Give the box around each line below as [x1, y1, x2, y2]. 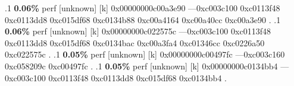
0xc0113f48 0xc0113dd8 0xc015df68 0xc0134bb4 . [48, 71, 227, 84]
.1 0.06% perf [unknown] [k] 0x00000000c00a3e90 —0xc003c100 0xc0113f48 [5, 2, 280, 14]
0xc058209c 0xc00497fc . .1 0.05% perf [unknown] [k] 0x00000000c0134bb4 [5, 59, 278, 72]
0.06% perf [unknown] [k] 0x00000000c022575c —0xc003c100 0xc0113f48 [5, 25, 271, 37]
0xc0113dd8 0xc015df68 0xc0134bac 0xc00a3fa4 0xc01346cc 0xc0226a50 [5, 36, 265, 49]
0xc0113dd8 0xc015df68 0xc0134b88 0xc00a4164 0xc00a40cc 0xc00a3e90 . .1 [5, 13, 281, 26]
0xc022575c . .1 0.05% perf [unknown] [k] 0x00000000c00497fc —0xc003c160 [5, 48, 285, 60]
